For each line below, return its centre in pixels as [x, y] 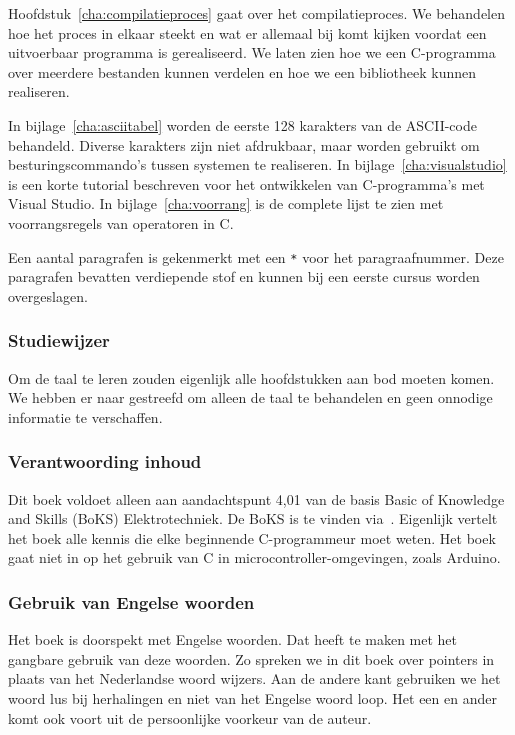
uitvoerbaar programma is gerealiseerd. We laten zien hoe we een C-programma [252, 52]
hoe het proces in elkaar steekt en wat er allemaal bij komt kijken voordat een [247, 32]
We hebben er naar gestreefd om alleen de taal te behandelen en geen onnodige [250, 397]
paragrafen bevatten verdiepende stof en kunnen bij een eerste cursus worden [244, 276]
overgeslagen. [48, 295]
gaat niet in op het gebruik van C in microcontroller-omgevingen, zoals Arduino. [254, 557]
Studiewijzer [59, 340]
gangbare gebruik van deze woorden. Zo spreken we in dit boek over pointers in [251, 658]
